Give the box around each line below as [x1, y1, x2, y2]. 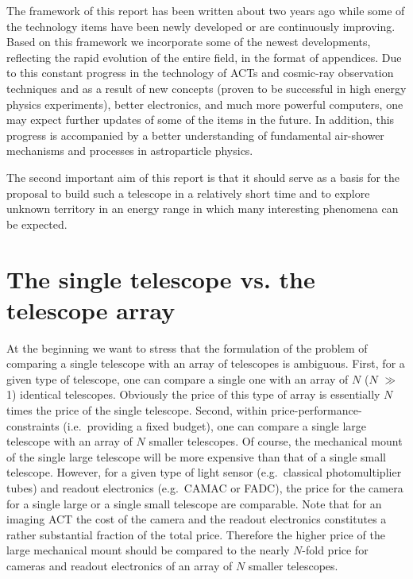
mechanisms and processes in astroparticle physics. [6, 142, 253, 159]
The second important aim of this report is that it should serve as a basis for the [6, 168, 400, 185]
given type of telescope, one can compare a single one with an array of [6, 370, 349, 387]
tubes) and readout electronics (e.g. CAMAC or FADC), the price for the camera [6, 479, 403, 496]
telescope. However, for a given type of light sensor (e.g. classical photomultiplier [6, 464, 402, 481]
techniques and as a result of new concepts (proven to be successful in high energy [6, 79, 407, 96]
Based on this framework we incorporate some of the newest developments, [6, 33, 371, 50]
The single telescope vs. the [6, 262, 315, 295]
